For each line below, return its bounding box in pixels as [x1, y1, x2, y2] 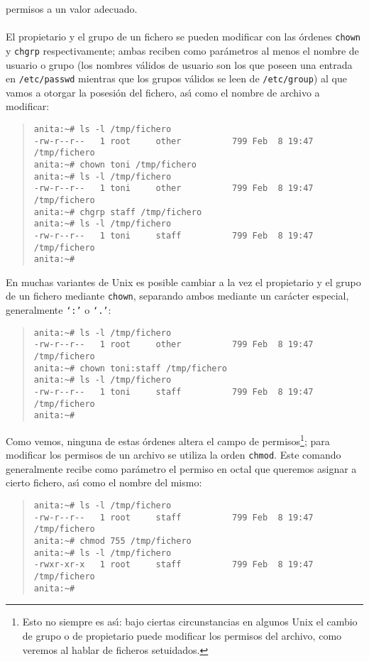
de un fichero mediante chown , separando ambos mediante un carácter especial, [6, 288, 349, 303]
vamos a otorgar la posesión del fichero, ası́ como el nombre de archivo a [6, 84, 320, 99]
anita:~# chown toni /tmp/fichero [33, 159, 197, 170]
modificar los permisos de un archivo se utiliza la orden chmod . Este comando [6, 447, 341, 462]
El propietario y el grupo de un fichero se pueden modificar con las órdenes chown [6, 29, 361, 44]
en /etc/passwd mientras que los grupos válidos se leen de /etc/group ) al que [6, 71, 347, 86]
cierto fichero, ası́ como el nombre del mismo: [6, 475, 202, 490]
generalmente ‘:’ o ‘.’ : [6, 302, 111, 317]
